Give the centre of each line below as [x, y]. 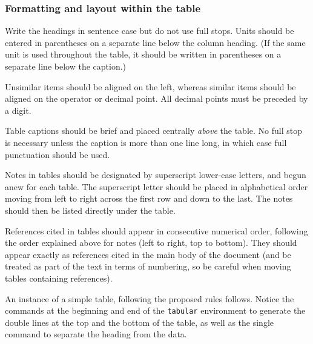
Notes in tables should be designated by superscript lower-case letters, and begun [156, 175]
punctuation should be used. [58, 154]
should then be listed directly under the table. [90, 210]
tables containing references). [59, 278]
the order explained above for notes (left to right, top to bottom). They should [151, 243]
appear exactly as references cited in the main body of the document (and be [148, 254]
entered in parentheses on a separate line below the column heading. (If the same [155, 42]
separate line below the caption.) [66, 66]
